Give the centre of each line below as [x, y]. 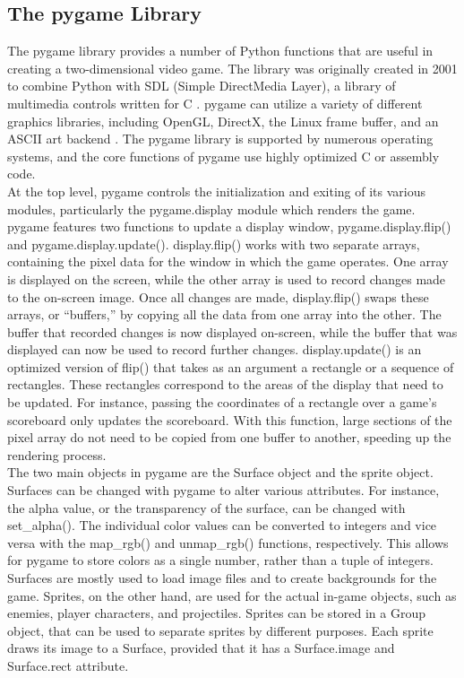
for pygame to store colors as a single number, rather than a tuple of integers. [220, 560]
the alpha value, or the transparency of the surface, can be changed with [206, 507]
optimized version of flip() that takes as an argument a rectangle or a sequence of [231, 366]
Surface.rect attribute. [68, 665]
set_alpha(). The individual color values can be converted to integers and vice [222, 525]
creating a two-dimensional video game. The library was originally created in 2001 [232, 68]
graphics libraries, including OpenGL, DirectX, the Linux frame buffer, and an [223, 121]
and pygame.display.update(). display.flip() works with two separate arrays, [214, 243]
